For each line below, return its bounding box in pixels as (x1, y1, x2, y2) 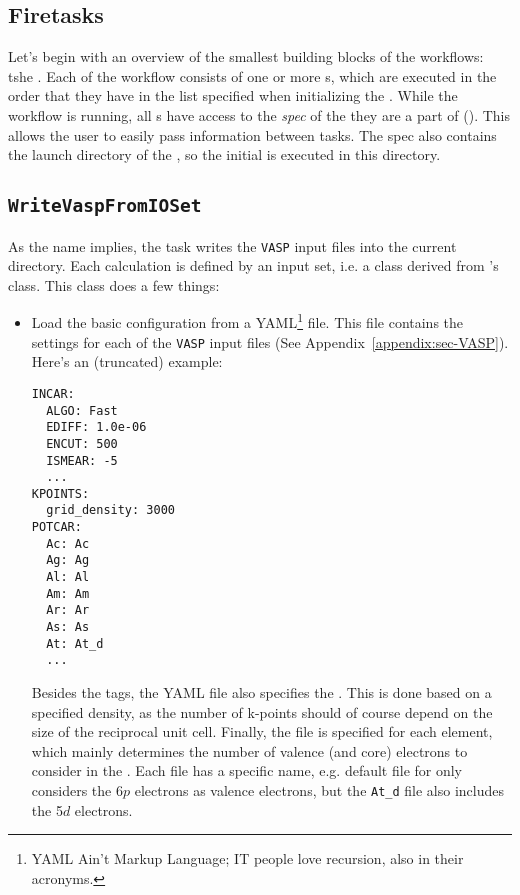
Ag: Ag (46, 553, 90, 568)
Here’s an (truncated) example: (31, 351, 223, 372)
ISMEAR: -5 (46, 453, 118, 468)
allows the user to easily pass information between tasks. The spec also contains (8, 124, 497, 145)
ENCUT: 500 (46, 436, 118, 451)
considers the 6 (31, 780, 123, 801)
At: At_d (46, 636, 104, 651)
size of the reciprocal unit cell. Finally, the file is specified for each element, (31, 721, 493, 742)
